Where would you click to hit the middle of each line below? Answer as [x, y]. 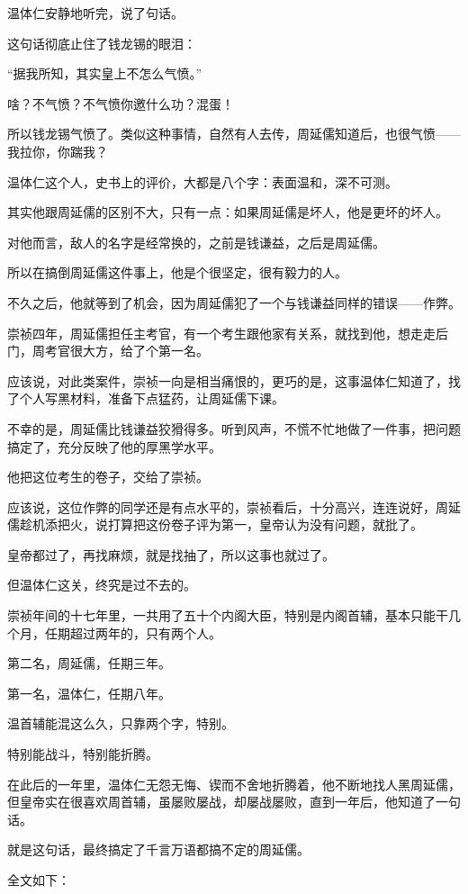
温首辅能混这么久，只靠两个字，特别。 [121, 723]
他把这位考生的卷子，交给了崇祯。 [108, 477]
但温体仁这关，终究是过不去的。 [102, 585]
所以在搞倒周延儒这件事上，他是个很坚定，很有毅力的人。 [177, 272]
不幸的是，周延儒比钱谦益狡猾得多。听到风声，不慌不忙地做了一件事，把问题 [234, 428]
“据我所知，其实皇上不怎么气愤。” [105, 73]
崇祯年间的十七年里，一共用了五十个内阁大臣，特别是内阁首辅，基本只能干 [228, 615]
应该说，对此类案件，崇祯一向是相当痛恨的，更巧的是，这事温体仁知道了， [228, 380]
